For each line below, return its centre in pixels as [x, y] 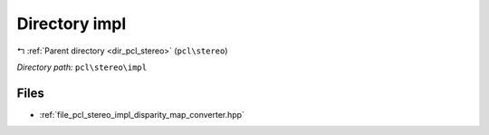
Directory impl [72, 24]
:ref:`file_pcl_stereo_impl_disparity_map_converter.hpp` [142, 114]
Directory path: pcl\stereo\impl [82, 67]
